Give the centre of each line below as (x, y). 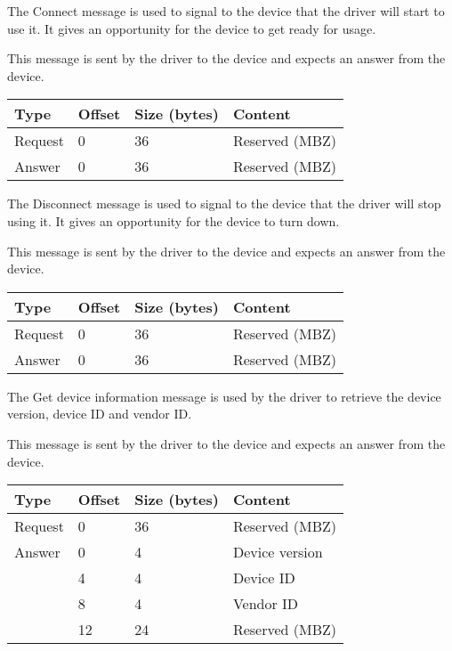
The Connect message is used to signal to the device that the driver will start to (226, 11)
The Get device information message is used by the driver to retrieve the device (224, 396)
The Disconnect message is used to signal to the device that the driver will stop (224, 203)
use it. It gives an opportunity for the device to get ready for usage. (192, 28)
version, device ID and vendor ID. (100, 414)
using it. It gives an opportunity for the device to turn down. (174, 220)
